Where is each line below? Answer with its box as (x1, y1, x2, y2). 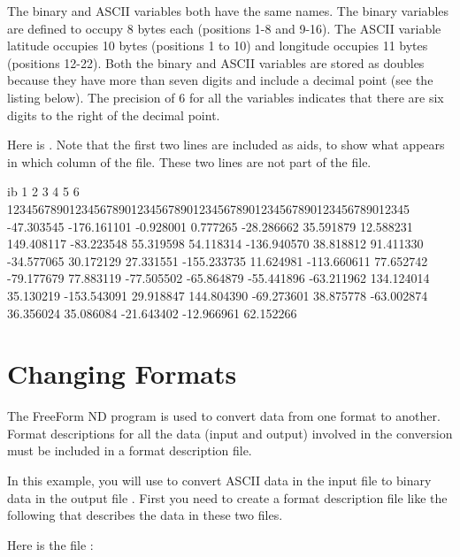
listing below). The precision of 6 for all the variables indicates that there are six (7, 88, 444, 106)
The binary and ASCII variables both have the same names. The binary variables (7, 2, 449, 19)
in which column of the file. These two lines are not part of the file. (7, 152, 372, 171)
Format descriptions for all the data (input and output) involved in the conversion (7, 423, 453, 442)
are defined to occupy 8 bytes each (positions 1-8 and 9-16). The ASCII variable (7, 19, 441, 37)
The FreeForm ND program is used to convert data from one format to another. (7, 407, 441, 425)
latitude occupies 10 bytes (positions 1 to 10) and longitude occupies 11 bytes (7, 36, 428, 55)
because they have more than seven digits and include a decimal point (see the (7, 71, 433, 89)
